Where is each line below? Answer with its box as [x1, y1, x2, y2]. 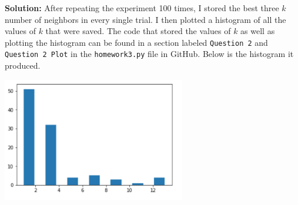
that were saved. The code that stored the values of [45, 25, 231, 37]
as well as [240, 25, 275, 37]
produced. [5, 59, 41, 72]
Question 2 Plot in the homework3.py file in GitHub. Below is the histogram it [5, 48, 294, 60]
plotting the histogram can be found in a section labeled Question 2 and [5, 36, 268, 48]
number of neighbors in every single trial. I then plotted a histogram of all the [5, 13, 286, 25]
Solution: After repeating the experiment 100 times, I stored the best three [5, 2, 279, 14]
